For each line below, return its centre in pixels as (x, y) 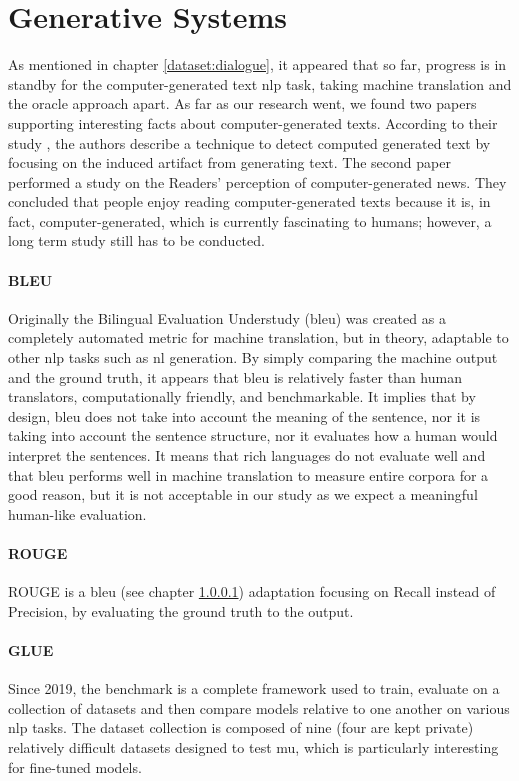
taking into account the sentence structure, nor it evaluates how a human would (253, 435)
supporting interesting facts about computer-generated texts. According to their (253, 122)
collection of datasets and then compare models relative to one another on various (259, 707)
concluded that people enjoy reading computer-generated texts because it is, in (249, 201)
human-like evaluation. (77, 513)
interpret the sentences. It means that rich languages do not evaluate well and (247, 455)
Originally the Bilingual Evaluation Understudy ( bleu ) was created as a (227, 317)
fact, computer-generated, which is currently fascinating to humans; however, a (250, 220)
